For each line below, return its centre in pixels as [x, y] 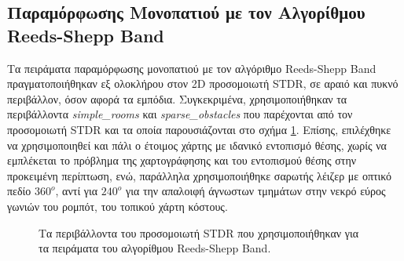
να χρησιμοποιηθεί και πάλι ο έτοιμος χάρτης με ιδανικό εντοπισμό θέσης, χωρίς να [197, 145]
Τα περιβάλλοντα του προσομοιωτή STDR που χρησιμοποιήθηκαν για [198, 232]
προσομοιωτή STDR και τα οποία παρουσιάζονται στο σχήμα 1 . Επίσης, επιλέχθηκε [199, 129]
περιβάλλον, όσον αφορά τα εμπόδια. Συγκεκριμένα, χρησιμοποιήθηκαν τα [177, 98]
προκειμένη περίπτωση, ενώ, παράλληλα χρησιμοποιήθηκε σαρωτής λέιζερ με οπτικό [200, 175]
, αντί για [77, 191]
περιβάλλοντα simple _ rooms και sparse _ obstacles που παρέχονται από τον [180, 114]
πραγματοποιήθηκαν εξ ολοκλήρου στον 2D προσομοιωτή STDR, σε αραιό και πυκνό [203, 83]
